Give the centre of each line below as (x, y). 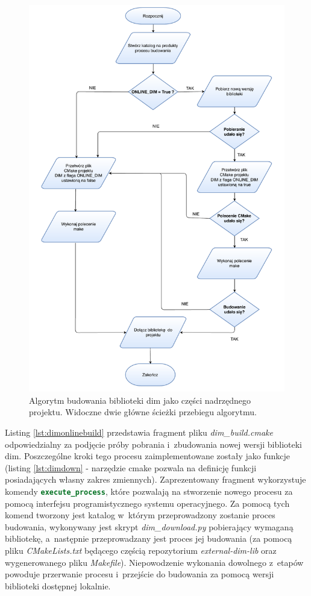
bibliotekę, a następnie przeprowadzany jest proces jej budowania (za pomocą (149, 538)
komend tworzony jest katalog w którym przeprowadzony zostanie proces (140, 515)
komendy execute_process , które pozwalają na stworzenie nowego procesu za (149, 491)
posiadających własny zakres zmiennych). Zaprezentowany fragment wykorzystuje (155, 479)
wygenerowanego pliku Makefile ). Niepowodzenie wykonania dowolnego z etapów (154, 562)
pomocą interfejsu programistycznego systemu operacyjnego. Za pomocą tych (147, 503)
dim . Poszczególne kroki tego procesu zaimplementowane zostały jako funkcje (147, 456)
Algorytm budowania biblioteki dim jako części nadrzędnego (140, 400)
